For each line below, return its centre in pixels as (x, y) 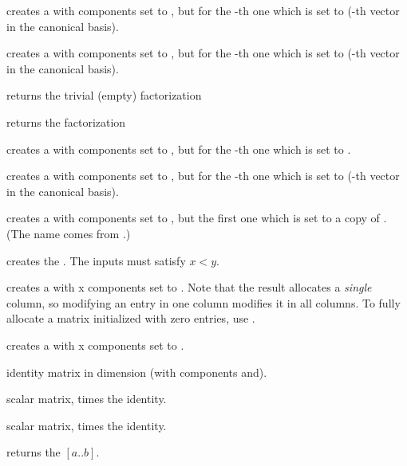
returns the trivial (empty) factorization (104, 95)
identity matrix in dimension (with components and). (137, 372)
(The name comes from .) (69, 233)
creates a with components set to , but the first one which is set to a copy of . (197, 218)
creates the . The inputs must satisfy (96, 260)
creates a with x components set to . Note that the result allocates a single (189, 287)
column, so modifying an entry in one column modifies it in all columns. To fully (203, 302)
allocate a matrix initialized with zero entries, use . (131, 318)
